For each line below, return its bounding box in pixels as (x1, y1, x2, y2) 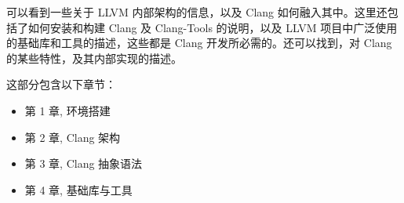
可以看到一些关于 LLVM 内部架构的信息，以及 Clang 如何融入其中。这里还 (6, 4, 388, 20)
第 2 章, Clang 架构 (24, 129, 121, 145)
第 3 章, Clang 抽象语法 (24, 155, 143, 172)
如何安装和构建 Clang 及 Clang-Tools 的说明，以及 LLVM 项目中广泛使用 (27, 19, 398, 35)
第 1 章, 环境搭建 (24, 102, 111, 118)
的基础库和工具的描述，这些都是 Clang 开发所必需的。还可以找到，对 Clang (6, 34, 392, 51)
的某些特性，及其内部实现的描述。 (6, 49, 182, 66)
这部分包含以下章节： (6, 76, 116, 92)
